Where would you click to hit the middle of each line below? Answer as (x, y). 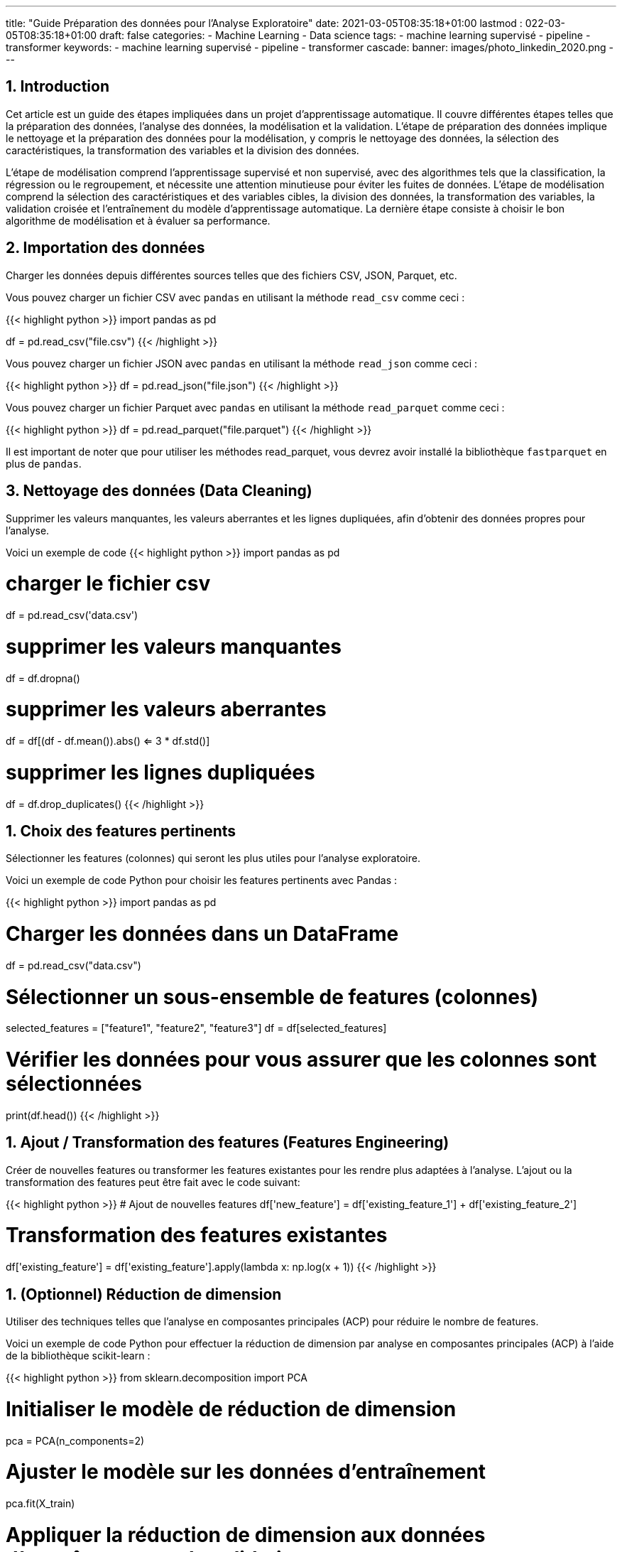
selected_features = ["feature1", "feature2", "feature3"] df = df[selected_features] (196, 1028)
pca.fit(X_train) (40, 1504)
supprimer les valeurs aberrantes (166, 710)
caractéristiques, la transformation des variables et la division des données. (182, 150)
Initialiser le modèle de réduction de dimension (231, 1409)
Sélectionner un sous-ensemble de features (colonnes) (272, 997)
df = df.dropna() (43, 678)
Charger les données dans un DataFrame (202, 934)
